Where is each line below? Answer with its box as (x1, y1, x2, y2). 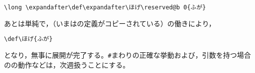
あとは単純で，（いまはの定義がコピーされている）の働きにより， (4, 18, 216, 28)
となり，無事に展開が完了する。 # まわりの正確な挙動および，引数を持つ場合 (4, 49, 251, 60)
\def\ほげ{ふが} (4, 36, 53, 43)
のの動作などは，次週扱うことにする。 (4, 59, 130, 70)
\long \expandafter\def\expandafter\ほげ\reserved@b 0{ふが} (4, 4, 206, 11)
